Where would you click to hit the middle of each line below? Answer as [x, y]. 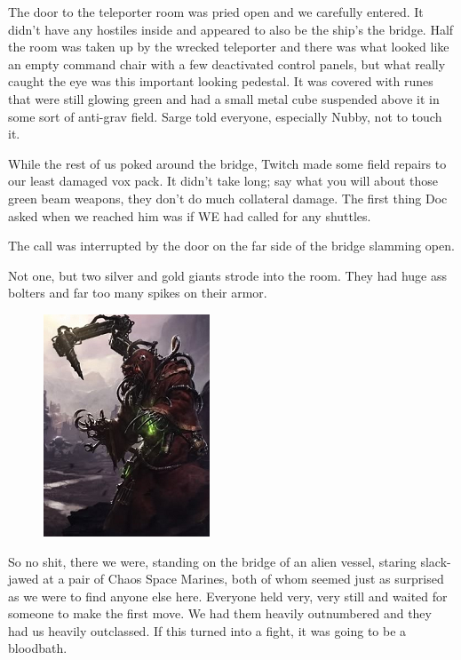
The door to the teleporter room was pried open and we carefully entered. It [216, 12]
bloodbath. [38, 648]
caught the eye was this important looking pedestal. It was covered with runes [221, 81]
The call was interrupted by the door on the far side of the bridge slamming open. [231, 246]
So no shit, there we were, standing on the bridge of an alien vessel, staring [212, 561]
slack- [436, 561]
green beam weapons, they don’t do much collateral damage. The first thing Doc [228, 198]
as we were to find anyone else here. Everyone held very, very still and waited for [228, 596]
